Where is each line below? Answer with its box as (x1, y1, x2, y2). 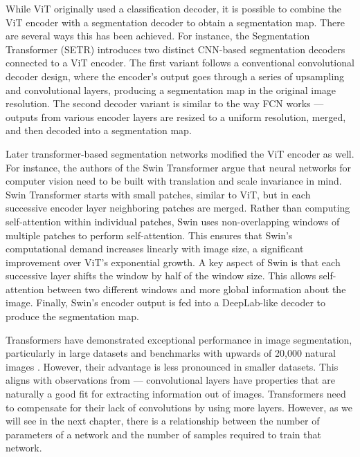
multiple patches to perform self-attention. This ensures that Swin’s (6, 227, 293, 242)
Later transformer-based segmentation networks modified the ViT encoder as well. (6, 146, 354, 160)
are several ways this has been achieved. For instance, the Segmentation (6, 28, 310, 43)
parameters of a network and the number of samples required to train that (6, 427, 321, 441)
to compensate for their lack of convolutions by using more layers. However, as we (6, 400, 353, 414)
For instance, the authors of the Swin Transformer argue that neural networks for (6, 160, 352, 174)
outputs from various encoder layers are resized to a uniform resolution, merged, (6, 109, 346, 124)
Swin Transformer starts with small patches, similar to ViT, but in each (6, 187, 311, 201)
